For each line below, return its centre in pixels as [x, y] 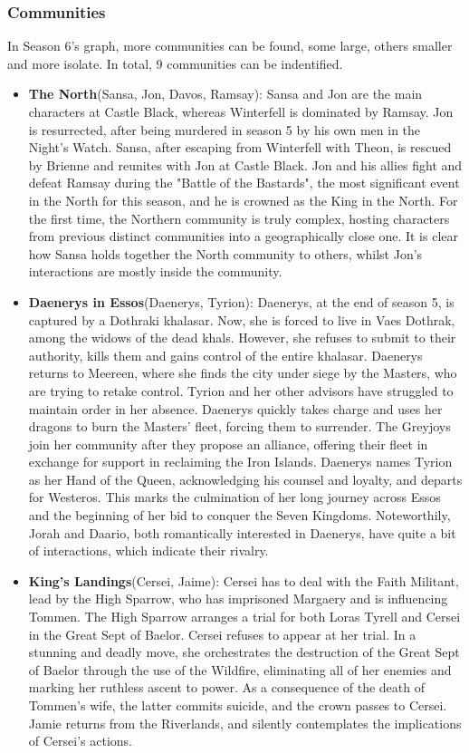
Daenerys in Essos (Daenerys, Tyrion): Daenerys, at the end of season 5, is [241, 301]
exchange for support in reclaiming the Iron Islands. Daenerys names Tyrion [240, 462]
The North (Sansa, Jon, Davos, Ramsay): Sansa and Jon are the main [225, 94]
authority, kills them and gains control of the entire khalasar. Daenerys [225, 355]
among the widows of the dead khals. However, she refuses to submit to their [242, 338]
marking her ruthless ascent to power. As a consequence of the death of [227, 687]
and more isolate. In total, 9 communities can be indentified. [175, 63]
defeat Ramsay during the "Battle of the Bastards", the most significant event [244, 183]
